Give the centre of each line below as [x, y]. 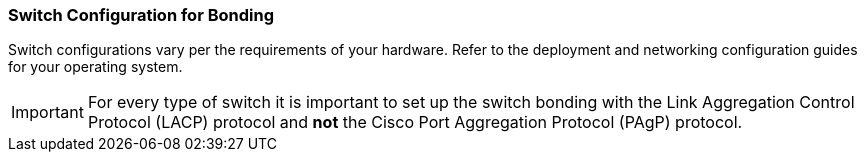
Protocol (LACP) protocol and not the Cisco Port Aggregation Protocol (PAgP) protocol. [415, 122]
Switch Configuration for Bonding [141, 15]
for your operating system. [95, 67]
